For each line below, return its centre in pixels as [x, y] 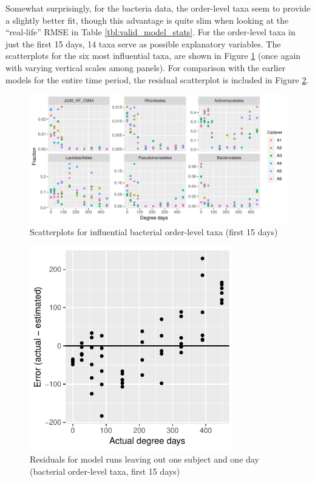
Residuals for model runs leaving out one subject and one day [144, 459]
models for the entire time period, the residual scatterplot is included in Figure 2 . [157, 79]
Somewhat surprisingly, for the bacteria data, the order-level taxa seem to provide [158, 8]
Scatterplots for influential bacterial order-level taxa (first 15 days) [154, 231]
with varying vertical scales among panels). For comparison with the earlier [146, 67]
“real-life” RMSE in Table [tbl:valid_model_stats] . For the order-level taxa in [151, 32]
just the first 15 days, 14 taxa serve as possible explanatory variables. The [143, 43]
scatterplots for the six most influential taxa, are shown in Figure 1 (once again [153, 56]
